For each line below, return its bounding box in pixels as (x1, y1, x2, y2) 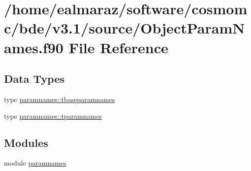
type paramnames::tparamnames (4, 110, 102, 121)
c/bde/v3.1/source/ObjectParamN (4, 18, 245, 38)
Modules (4, 135, 48, 150)
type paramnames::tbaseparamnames (4, 94, 115, 104)
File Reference (68, 37, 168, 57)
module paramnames (4, 158, 66, 168)
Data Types (4, 71, 64, 86)
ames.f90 (4, 37, 63, 57)
